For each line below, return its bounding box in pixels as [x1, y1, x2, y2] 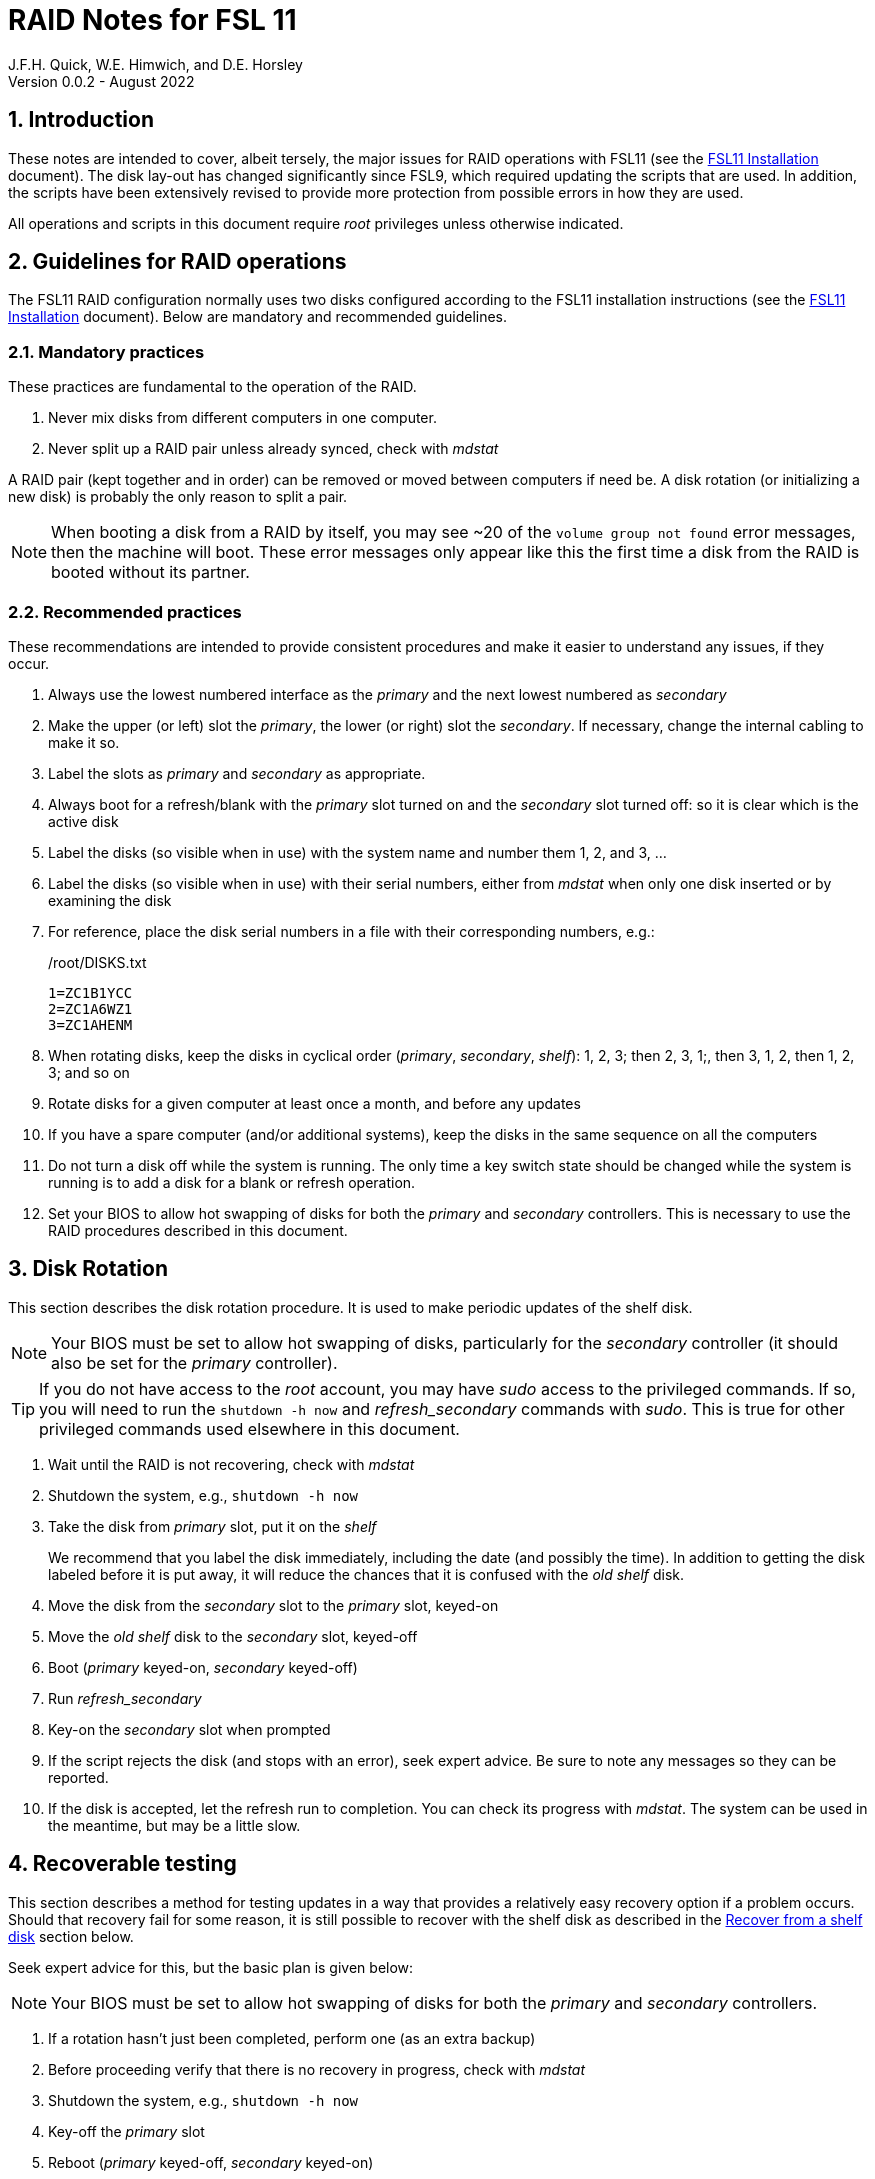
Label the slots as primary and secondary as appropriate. [48, 764, 426, 782]
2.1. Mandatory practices [8, 341, 205, 362]
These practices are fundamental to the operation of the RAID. [8, 378, 417, 396]
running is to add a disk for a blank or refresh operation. [48, 1173, 416, 1191]
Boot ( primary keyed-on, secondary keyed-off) [48, 1658, 358, 1676]
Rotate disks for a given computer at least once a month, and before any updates [48, 1094, 581, 1112]
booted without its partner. [51, 562, 250, 583]
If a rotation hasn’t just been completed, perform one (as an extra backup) [48, 2029, 536, 2047]
